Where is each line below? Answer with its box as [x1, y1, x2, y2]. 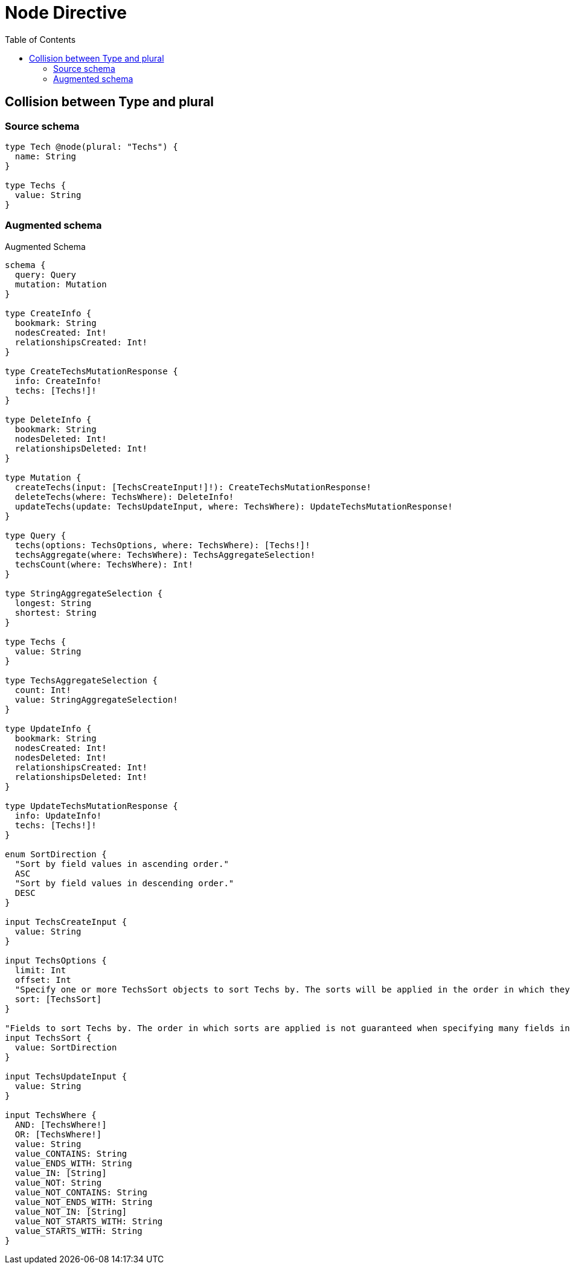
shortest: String [14, 607, 97, 618]
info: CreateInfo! [14, 376, 102, 386]
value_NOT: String [14, 1177, 102, 1187]
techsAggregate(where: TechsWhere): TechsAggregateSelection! [14, 549, 316, 560]
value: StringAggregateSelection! [14, 694, 178, 705]
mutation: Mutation [14, 279, 107, 289]
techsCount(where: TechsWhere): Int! [14, 559, 193, 569]
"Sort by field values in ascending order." [14, 858, 229, 869]
